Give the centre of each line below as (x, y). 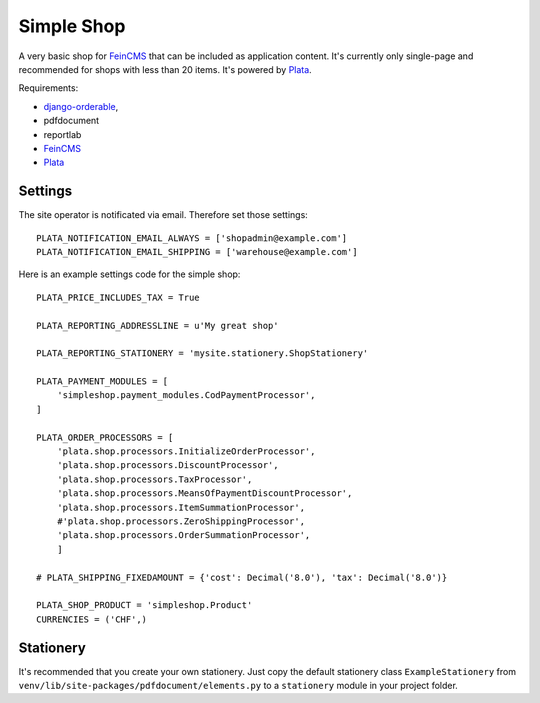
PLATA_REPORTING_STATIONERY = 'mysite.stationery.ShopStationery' (202, 353)
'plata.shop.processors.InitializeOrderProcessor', (186, 451)
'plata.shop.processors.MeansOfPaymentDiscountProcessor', (204, 493)
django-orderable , (81, 106)
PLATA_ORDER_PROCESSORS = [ (105, 437)
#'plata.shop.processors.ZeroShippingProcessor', (180, 521)
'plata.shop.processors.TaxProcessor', (154, 479)
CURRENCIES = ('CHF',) (92, 619)
